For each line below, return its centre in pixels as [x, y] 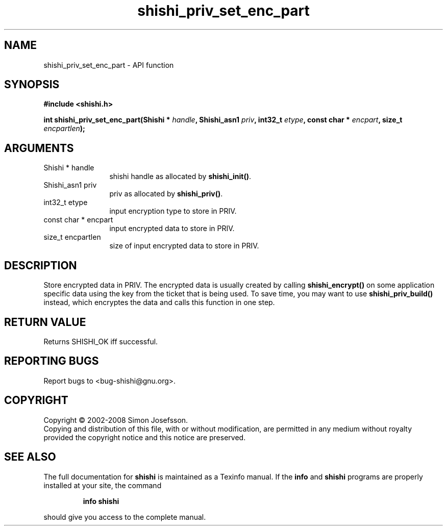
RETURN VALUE [45, 322]
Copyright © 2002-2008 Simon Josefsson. [116, 420]
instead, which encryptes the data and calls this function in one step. [159, 302]
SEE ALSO [30, 457]
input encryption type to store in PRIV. [173, 211]
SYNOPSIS [32, 85]
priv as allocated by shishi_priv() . [166, 194]
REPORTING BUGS [52, 361]
